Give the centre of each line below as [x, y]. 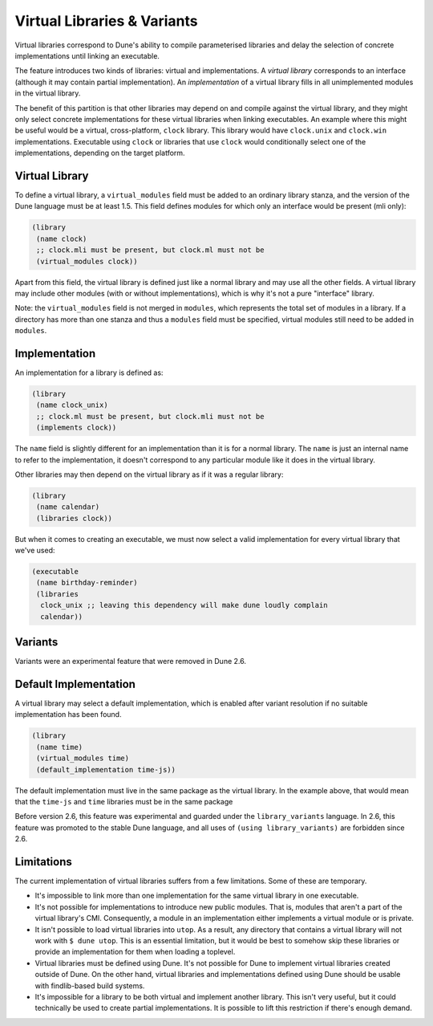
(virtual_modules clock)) [87, 261]
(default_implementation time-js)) [106, 769]
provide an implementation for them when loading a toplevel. [135, 952]
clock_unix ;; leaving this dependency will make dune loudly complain [184, 605]
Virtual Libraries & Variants [106, 21]
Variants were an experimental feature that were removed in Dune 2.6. [130, 662]
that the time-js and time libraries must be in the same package [124, 801]
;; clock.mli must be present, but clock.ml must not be [150, 250]
